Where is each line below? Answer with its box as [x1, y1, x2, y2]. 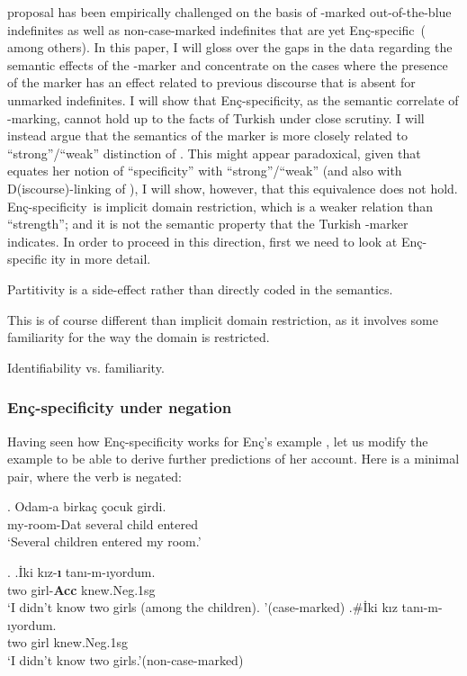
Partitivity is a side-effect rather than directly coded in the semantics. [7, 279, 393, 298]
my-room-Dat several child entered [7, 514, 198, 533]
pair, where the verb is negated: [7, 466, 182, 485]
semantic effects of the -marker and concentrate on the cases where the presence [7, 55, 448, 74]
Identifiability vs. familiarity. [7, 357, 165, 376]
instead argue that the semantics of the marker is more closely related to [7, 126, 409, 145]
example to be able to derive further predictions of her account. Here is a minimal [7, 449, 460, 468]
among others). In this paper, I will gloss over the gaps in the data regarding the [7, 38, 453, 57]
